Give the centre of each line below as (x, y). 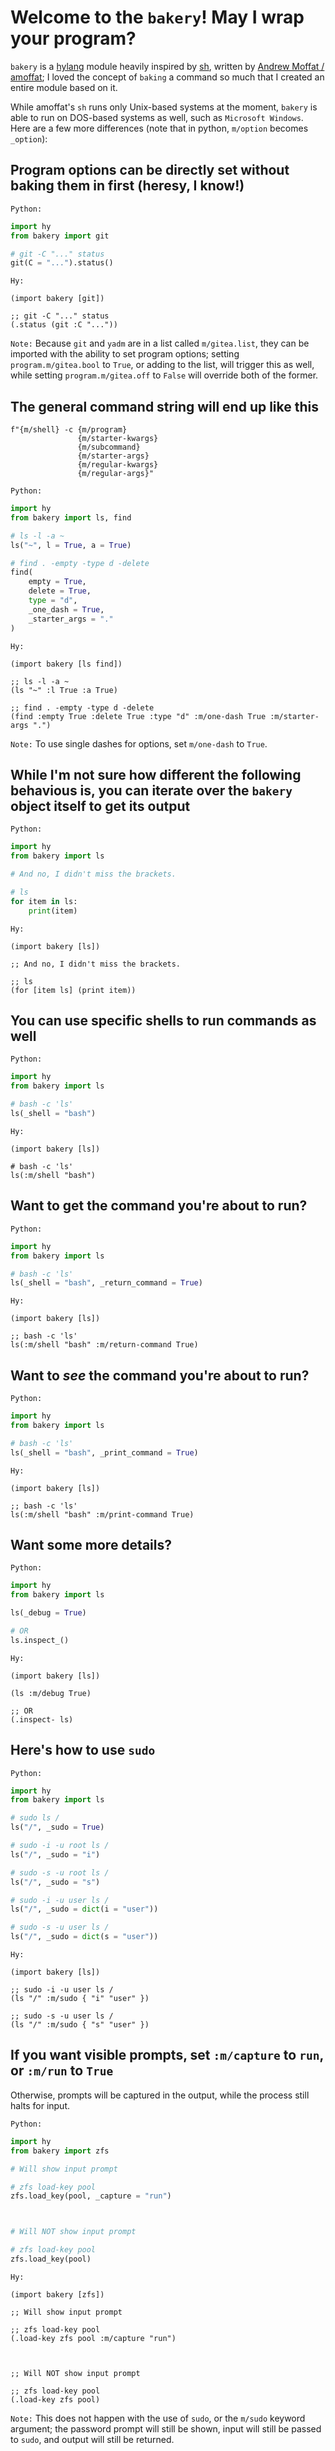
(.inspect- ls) (42, 1719)
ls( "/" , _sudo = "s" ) (55, 1882)
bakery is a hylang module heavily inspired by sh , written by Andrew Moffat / (167, 66)
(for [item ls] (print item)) (73, 990)
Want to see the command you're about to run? (160, 1375)
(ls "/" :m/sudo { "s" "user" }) (80, 2025)
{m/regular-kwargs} (118, 465)
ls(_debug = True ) (48, 1613)
